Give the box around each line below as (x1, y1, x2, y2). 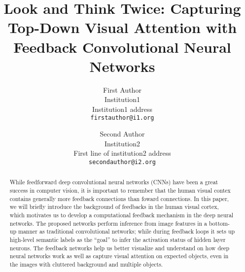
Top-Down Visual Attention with (7, 17, 237, 37)
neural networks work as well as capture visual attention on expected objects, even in (9, 252, 229, 260)
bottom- (209, 219, 230, 227)
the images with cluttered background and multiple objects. (9, 260, 163, 268)
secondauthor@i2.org (88, 158, 156, 166)
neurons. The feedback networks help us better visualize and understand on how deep (9, 243, 230, 252)
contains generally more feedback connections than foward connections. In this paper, (9, 194, 229, 203)
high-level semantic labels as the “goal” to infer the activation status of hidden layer (9, 235, 226, 243)
